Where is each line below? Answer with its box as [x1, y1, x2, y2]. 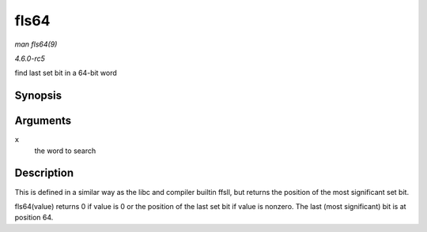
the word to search [34, 146, 96, 155]
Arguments [14, 114, 72, 128]
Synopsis [14, 89, 62, 103]
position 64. [14, 213, 54, 223]
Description [14, 167, 74, 180]
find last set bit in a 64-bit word [14, 68, 118, 78]
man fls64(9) [14, 39, 58, 49]
